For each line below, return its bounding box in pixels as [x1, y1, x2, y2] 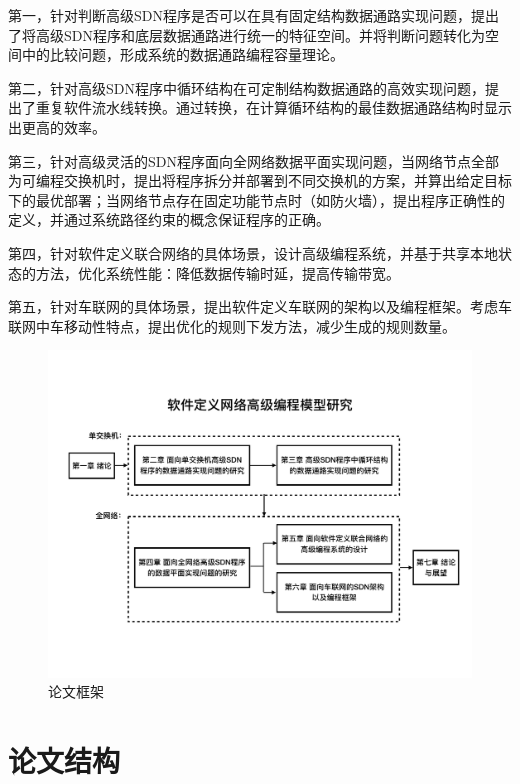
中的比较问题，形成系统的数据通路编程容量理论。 [21, 44, 344, 65]
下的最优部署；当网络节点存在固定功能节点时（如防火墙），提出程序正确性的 [8, 189, 505, 210]
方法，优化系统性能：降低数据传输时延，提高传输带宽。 [35, 262, 400, 283]
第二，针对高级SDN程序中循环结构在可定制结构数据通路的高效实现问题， [8, 77, 485, 98]
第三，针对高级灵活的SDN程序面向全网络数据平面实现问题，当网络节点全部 [8, 150, 499, 171]
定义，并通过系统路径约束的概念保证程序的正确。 [8, 209, 330, 230]
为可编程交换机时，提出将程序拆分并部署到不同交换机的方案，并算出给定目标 [8, 170, 512, 191]
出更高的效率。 [8, 116, 106, 137]
